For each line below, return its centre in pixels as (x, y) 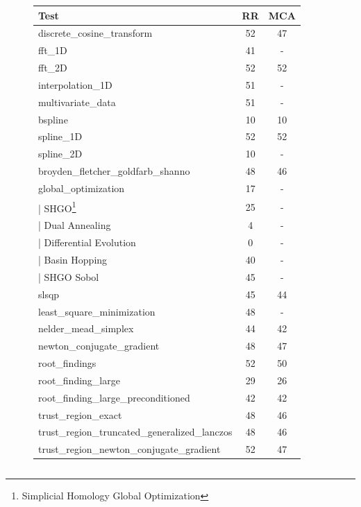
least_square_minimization (97, 311)
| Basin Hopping (73, 259)
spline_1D (60, 136)
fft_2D (53, 68)
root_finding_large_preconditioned (114, 397)
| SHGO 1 (57, 207)
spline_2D (60, 154)
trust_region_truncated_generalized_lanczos (135, 432)
